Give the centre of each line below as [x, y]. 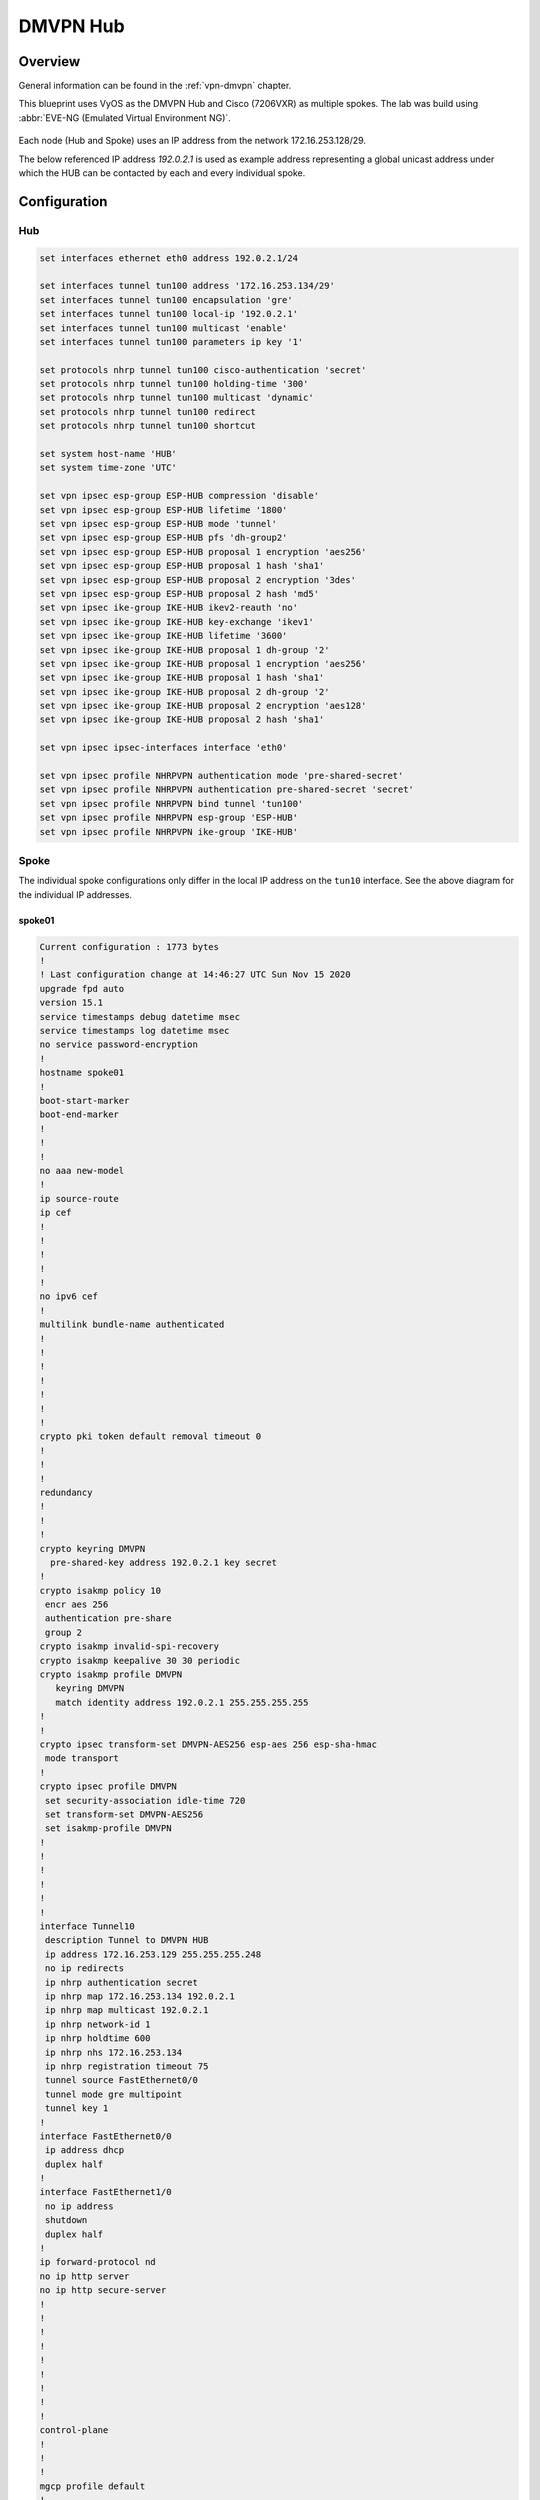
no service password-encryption [119, 1044]
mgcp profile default [92, 2486]
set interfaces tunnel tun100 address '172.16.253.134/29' [187, 286]
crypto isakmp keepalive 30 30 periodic [139, 1660]
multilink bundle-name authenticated [132, 1324]
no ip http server [84, 2276]
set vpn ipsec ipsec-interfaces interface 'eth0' [163, 748]
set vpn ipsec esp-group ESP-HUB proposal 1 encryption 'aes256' [203, 551]
